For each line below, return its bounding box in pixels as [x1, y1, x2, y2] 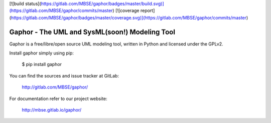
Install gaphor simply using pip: [9, 50, 74, 56]
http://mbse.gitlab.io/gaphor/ [22, 107, 82, 113]
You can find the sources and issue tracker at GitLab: [9, 72, 119, 78]
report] [140, 7, 155, 13]
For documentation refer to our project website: [9, 95, 107, 101]
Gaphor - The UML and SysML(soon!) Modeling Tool [9, 27, 176, 36]
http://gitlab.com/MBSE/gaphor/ [22, 84, 88, 90]
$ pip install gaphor [22, 61, 62, 67]
